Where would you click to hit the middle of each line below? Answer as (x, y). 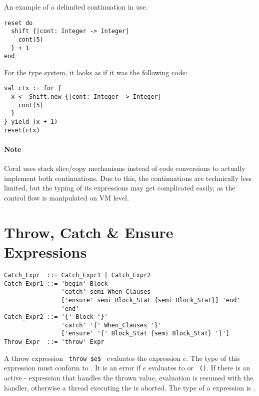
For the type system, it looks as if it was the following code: (96, 72)
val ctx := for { (33, 88)
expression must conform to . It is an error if (72, 368)
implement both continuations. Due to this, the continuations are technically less (128, 178)
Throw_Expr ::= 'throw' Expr (54, 342)
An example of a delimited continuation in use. (76, 7)
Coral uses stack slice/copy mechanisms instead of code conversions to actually (125, 168)
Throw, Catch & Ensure (89, 232)
